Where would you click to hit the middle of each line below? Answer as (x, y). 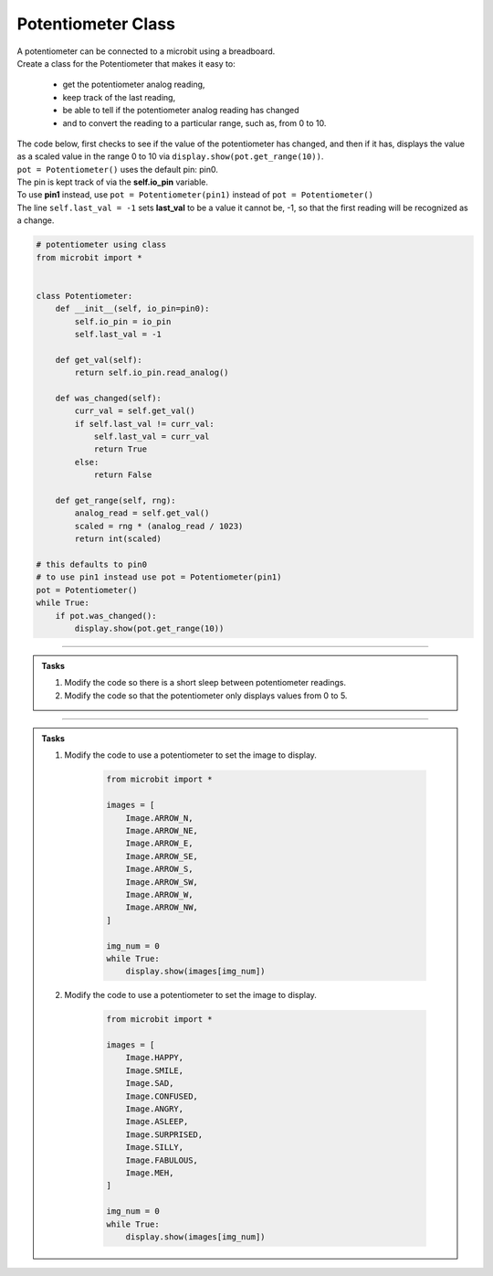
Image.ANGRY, (155, 1109)
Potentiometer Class (96, 24)
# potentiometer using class (101, 245)
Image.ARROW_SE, (162, 856)
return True (121, 449)
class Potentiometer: (84, 296)
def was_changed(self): (108, 398)
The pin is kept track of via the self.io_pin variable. (113, 182)
